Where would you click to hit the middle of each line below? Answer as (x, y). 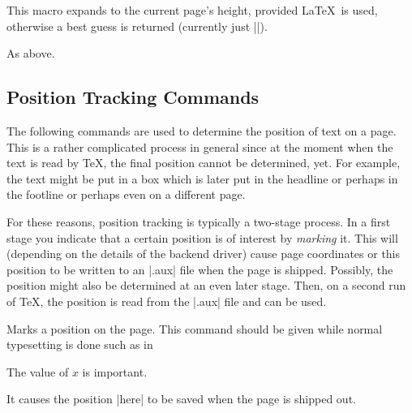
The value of (38, 371)
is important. (115, 371)
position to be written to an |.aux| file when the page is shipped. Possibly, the (200, 269)
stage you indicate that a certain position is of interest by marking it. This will (202, 237)
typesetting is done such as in (80, 344)
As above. (31, 53)
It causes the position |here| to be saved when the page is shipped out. (181, 399)
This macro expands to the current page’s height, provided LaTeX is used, (192, 10)
